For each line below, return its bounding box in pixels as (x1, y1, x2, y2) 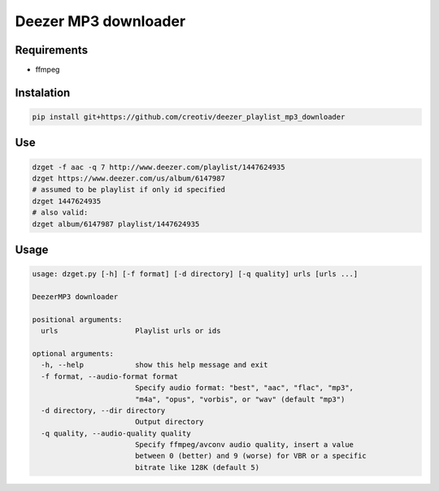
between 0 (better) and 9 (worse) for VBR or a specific (134, 451, 367, 461)
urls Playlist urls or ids (41, 326, 221, 336)
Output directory (134, 417, 204, 427)
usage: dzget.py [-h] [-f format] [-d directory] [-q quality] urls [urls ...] (32, 269, 359, 279)
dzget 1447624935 (32, 196, 102, 206)
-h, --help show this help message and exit (41, 360, 268, 370)
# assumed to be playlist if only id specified (32, 185, 225, 194)
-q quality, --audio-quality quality (41, 428, 191, 438)
